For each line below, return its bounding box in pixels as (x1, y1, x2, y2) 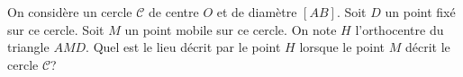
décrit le (404, 38, 450, 56)
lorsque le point (299, 38, 386, 56)
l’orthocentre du (355, 20, 444, 38)
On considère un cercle (7, 3, 132, 21)
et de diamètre (216, 3, 297, 21)
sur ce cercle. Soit (7, 20, 104, 38)
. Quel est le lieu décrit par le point (86, 38, 281, 56)
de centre (149, 3, 199, 21)
